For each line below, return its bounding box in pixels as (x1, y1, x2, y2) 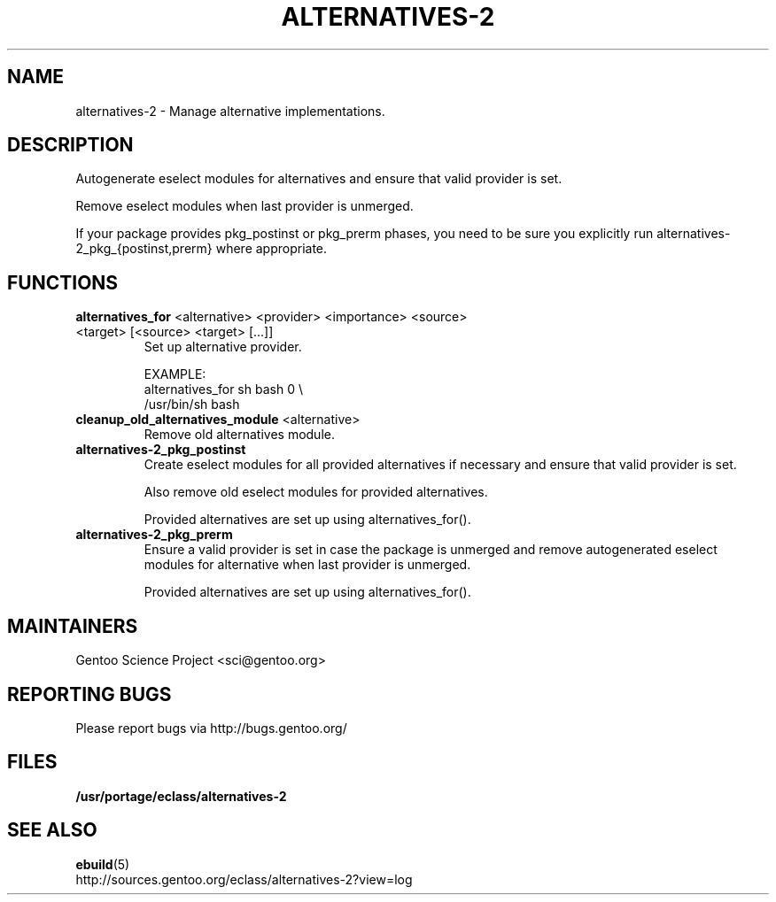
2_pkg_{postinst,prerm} (75, 241, 213, 257)
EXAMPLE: (144, 366, 206, 382)
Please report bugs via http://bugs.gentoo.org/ (75, 720, 347, 736)
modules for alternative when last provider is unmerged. (144, 557, 471, 573)
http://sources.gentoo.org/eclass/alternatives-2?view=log (75, 871, 413, 887)
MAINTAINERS (7, 614, 138, 637)
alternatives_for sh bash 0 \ (144, 382, 303, 397)
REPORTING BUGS (7, 682, 172, 705)
